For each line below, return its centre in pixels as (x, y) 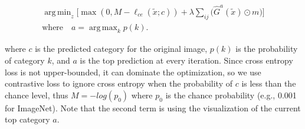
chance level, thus (37, 95)
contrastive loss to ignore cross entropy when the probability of (119, 83)
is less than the (269, 83)
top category (27, 119)
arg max (103, 27)
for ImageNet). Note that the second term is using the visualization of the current (153, 107)
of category (25, 60)
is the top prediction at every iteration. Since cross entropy (186, 60)
